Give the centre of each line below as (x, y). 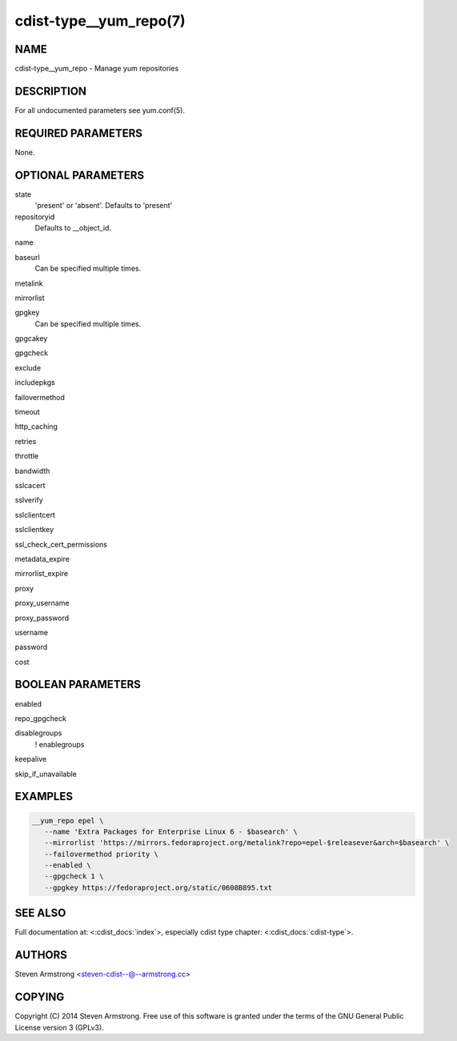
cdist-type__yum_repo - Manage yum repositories (97, 69)
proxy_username (42, 603)
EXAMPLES (44, 797)
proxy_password (42, 618)
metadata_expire (42, 559)
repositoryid (35, 217)
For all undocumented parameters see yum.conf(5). (100, 110)
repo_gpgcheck (41, 718)
